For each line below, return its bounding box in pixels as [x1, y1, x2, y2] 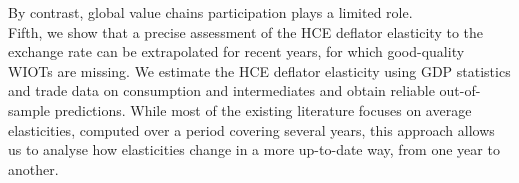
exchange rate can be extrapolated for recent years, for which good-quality [8, 41, 465, 62]
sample [8, 99, 51, 120]
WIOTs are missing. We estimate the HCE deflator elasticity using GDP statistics [8, 60, 511, 81]
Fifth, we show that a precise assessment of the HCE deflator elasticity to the [8, 21, 483, 42]
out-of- [439, 80, 481, 101]
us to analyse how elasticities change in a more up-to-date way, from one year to [8, 139, 500, 160]
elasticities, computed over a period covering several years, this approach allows [8, 119, 495, 140]
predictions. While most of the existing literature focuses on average [54, 99, 472, 120]
